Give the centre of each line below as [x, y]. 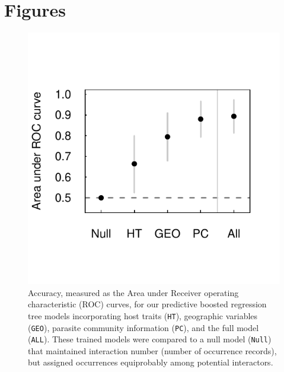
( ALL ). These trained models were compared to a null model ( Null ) [150, 339]
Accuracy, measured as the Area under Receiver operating [133, 292]
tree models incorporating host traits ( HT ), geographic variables [143, 315]
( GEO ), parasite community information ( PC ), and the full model [143, 327]
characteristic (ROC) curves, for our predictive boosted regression [147, 304]
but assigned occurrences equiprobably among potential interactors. [151, 362]
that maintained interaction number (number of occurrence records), [152, 350]
